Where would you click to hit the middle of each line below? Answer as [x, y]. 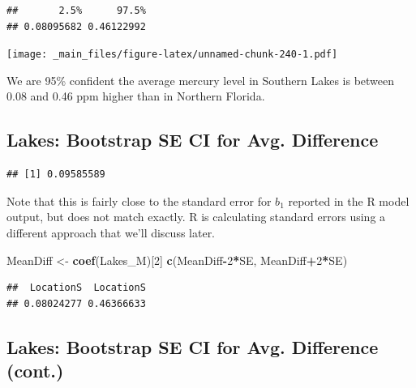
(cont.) [35, 371]
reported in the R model [349, 200]
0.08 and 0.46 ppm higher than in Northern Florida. [136, 96]
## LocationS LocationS [76, 288]
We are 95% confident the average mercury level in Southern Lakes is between [201, 80]
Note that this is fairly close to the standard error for [139, 200]
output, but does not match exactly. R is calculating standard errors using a [196, 217]
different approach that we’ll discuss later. [111, 233]
